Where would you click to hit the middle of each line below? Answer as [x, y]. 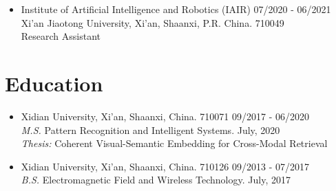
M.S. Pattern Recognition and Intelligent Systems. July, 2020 [150, 130]
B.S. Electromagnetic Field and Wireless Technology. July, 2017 [156, 180]
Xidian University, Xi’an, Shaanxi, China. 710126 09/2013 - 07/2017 [165, 166]
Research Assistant [61, 36]
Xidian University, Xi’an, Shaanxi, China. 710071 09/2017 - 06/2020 [165, 116]
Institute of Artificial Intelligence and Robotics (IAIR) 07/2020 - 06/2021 [176, 9]
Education [54, 83]
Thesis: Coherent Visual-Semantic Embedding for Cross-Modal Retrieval [174, 143]
